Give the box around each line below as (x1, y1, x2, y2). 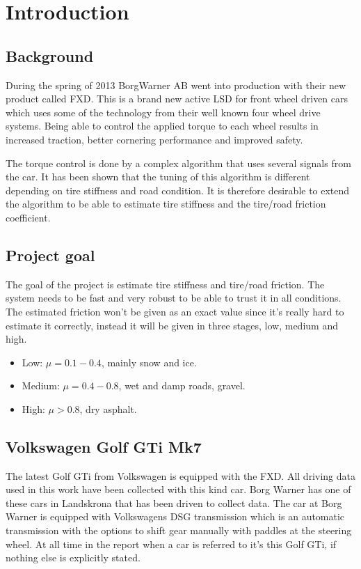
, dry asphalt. (79, 401, 137, 416)
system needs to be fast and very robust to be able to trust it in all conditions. (6, 290, 342, 305)
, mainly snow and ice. (101, 354, 197, 369)
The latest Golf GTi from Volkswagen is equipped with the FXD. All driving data (6, 468, 355, 483)
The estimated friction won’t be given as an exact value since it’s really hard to (6, 304, 344, 318)
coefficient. (6, 210, 51, 224)
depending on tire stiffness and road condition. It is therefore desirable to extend (6, 182, 350, 197)
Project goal (6, 244, 95, 265)
